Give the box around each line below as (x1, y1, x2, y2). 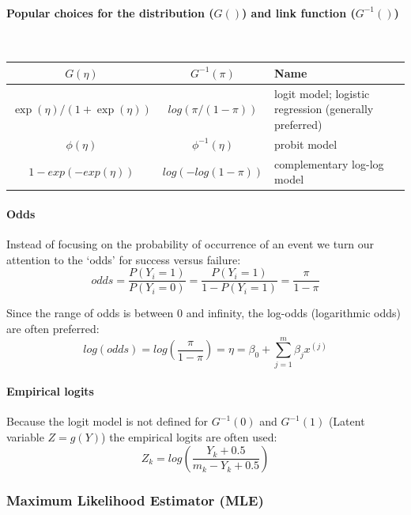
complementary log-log (274, 155, 384, 172)
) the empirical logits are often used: (101, 429, 277, 445)
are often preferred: (6, 320, 100, 336)
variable (6, 429, 44, 445)
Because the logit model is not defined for (6, 413, 209, 430)
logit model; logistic (274, 85, 370, 101)
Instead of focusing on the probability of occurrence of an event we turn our (6, 236, 375, 252)
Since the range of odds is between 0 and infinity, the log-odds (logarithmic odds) (6, 305, 401, 321)
